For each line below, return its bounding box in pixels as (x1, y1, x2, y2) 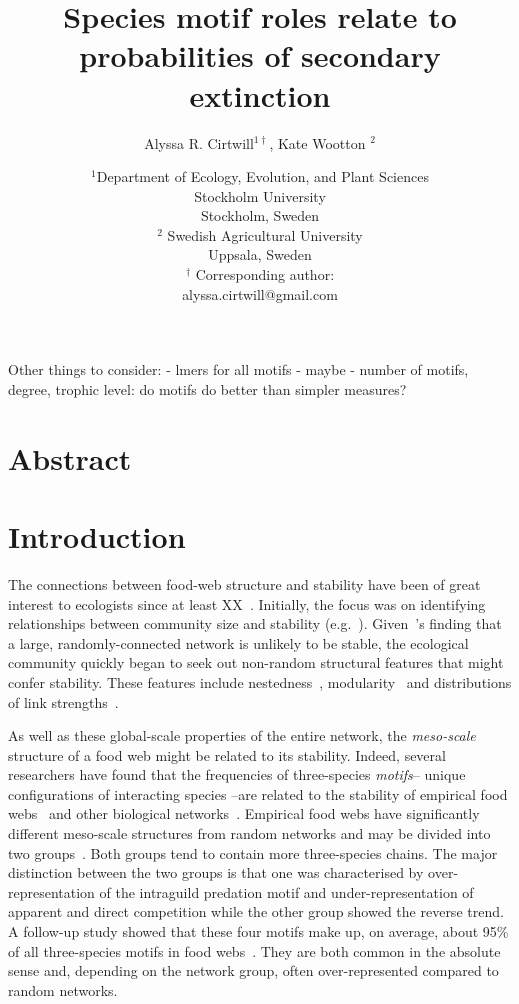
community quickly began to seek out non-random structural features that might (8, 652, 504, 673)
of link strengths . (8, 691, 119, 712)
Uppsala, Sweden (208, 244, 312, 265)
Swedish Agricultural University (167, 224, 363, 245)
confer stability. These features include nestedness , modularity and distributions (8, 671, 512, 692)
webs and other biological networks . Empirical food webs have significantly (8, 803, 480, 824)
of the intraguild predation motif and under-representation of (99, 881, 474, 902)
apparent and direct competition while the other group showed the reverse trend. (8, 901, 504, 922)
